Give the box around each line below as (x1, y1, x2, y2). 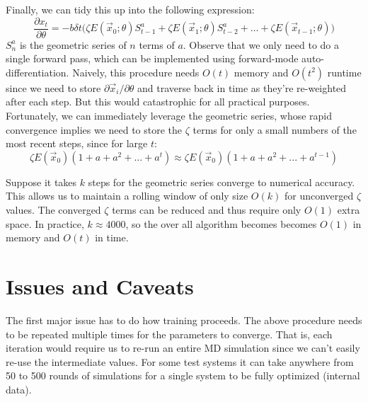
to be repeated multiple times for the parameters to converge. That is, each (6, 326, 333, 341)
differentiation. (6, 64, 69, 79)
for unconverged (284, 188, 354, 203)
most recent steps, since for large (6, 136, 148, 151)
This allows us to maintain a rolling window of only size (6, 188, 248, 203)
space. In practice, (6, 216, 84, 231)
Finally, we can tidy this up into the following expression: (6, 2, 255, 16)
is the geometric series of (19, 37, 127, 52)
